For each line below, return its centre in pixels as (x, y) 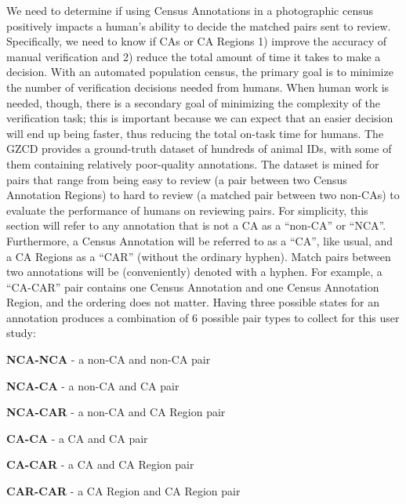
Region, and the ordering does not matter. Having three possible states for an (193, 302)
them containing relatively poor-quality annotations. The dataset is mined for (193, 163)
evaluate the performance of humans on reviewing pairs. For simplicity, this (187, 210)
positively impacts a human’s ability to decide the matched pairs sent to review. (199, 25)
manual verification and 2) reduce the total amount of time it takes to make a (194, 56)
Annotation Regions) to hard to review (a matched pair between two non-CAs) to (203, 195)
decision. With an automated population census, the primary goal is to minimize (200, 72)
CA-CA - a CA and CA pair (77, 438)
